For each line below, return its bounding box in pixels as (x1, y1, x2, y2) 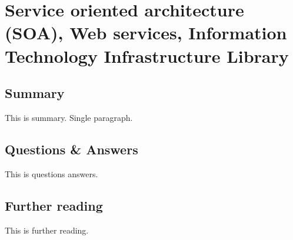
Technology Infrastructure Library (5, 43, 289, 67)
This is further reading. (5, 224, 89, 236)
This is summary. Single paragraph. (5, 111, 133, 123)
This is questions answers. (5, 167, 98, 180)
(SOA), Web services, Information (5, 21, 287, 45)
